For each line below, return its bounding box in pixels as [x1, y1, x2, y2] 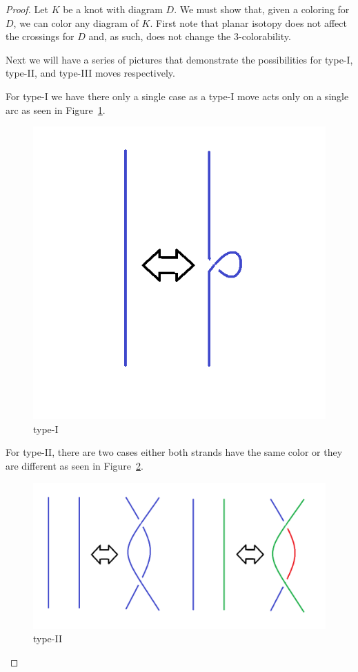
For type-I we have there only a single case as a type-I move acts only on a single [6, 88, 349, 103]
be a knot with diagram [63, 2, 163, 16]
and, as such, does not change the [88, 29, 231, 44]
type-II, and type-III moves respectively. [6, 66, 175, 80]
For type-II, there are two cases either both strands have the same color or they [6, 445, 343, 459]
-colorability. [239, 29, 291, 44]
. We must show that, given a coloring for [174, 2, 350, 16]
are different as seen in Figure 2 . [6, 458, 143, 472]
